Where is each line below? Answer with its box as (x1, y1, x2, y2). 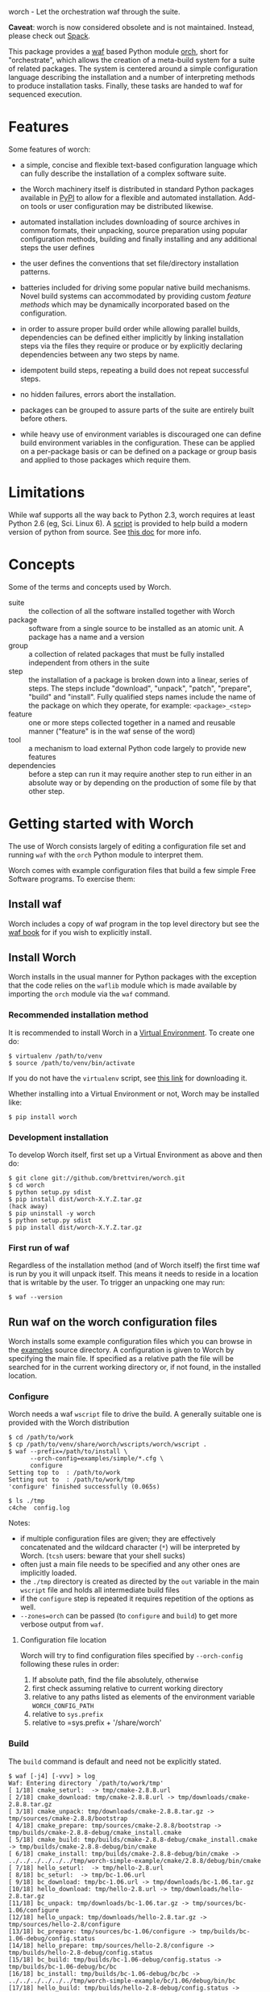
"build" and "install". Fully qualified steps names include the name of (28, 691, 256, 701)
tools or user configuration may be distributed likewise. (31, 201, 214, 211)
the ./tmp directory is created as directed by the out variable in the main (19, 1576, 260, 1586)
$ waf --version (8, 1293, 63, 1301)
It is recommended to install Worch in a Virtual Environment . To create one (8, 1028, 255, 1038)
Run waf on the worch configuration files (8, 1315, 218, 1329)
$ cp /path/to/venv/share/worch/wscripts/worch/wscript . (8, 1440, 207, 1449)
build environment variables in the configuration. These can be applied (19, 437, 255, 447)
